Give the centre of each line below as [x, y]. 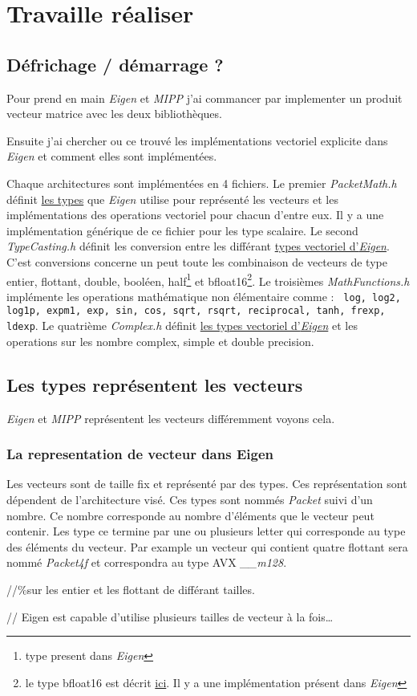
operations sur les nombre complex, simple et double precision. [160, 341]
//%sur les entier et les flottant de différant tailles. [131, 589]
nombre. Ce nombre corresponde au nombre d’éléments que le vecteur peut [190, 515]
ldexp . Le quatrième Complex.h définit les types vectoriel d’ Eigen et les [182, 326]
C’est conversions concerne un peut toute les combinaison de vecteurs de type [197, 261]
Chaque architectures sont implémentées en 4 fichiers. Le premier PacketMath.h [202, 183]
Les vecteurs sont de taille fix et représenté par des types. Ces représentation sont [207, 484]
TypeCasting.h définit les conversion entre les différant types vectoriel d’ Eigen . [198, 246]
